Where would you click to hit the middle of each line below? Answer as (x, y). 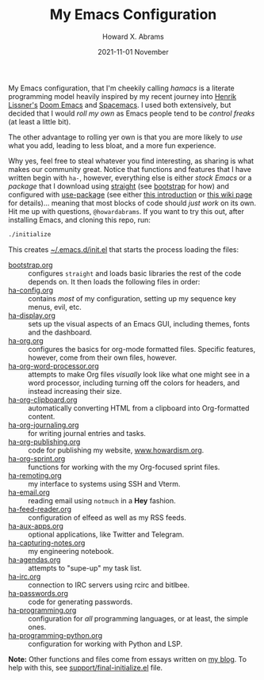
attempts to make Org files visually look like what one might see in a (139, 374)
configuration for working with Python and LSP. (105, 644)
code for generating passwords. (80, 602)
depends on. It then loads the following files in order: (114, 281)
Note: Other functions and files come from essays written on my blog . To (128, 659)
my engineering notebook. (71, 551)
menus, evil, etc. (55, 307)
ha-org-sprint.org (37, 458)
